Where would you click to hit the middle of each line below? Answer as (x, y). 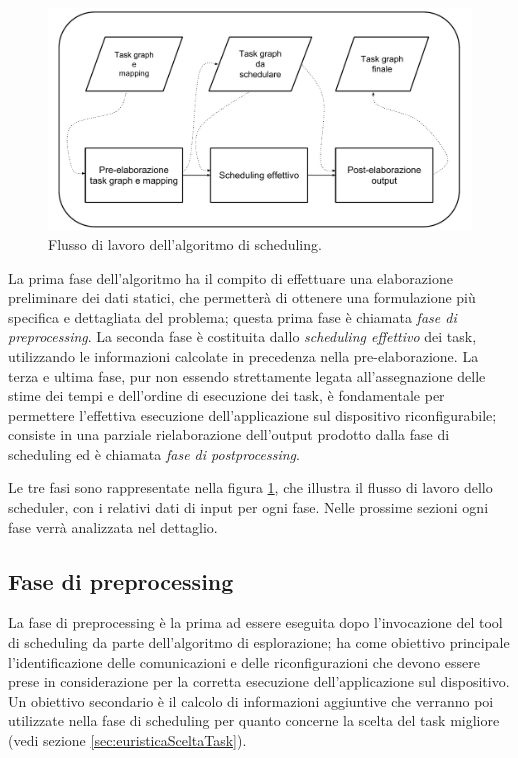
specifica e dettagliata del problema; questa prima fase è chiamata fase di (232, 316)
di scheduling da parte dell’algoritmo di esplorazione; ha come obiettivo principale (259, 642)
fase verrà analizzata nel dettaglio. (113, 526)
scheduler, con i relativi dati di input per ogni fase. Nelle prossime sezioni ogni (248, 507)
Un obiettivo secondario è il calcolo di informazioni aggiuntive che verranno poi (251, 700)
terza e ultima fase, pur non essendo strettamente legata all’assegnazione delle (247, 375)
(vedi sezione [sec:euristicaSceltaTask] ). (127, 740)
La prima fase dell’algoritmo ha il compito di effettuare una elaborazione (230, 277)
